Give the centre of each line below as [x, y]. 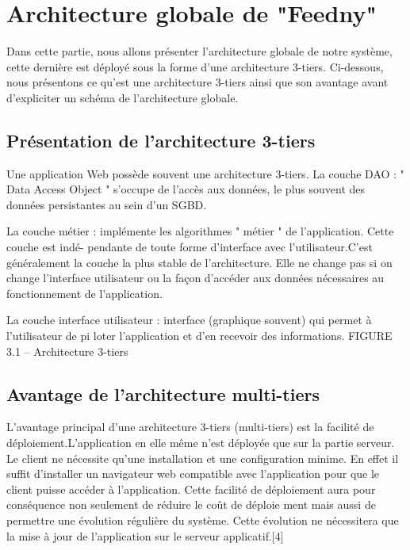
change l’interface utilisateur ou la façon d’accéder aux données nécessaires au [195, 278]
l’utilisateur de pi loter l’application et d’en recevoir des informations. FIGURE [199, 336]
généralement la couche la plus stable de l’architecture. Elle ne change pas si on [199, 262]
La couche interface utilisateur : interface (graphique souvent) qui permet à [189, 320]
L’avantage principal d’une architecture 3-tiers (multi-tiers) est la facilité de [190, 427]
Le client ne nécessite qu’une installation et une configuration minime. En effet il [203, 458]
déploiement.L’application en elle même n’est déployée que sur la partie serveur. [201, 443]
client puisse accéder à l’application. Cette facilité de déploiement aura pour [191, 489]
